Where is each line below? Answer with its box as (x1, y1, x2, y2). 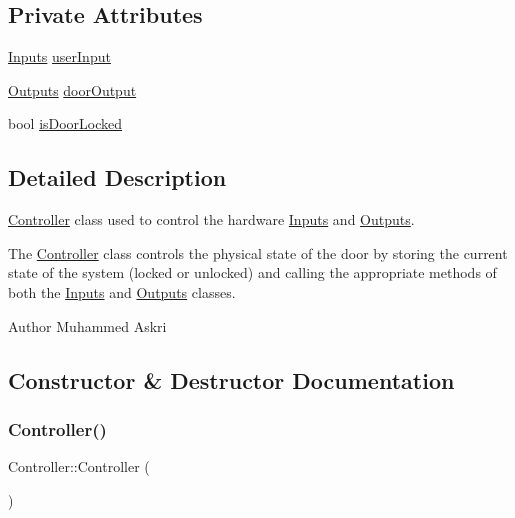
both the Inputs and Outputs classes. (8, 281, 236, 302)
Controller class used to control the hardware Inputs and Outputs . (8, 209, 415, 230)
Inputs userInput (8, 46, 111, 67)
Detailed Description (8, 162, 227, 193)
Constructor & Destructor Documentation (8, 364, 455, 395)
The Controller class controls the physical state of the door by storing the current (8, 242, 508, 263)
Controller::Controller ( (8, 456, 150, 477)
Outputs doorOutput (8, 79, 137, 100)
